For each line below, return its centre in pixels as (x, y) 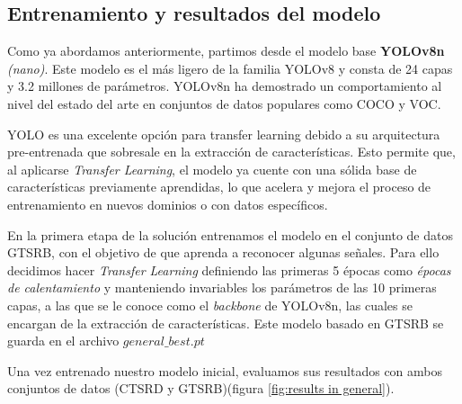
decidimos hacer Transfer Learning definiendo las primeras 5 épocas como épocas (229, 269)
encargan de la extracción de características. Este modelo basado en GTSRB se (226, 323)
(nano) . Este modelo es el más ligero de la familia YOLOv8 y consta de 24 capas (230, 68)
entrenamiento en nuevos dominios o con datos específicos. (168, 204)
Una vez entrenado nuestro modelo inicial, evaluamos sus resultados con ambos (225, 370)
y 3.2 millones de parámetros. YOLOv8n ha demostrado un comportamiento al (225, 86)
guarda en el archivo (63, 341)
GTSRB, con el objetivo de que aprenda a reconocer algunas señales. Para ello (223, 252)
